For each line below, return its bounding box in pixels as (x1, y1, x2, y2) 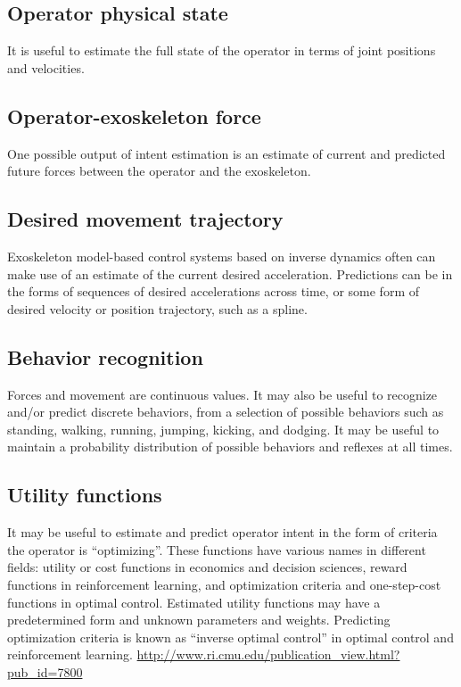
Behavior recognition (7, 343, 203, 370)
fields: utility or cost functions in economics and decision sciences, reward (7, 558, 407, 576)
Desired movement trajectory (7, 205, 284, 233)
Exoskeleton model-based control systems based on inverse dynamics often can (7, 246, 436, 265)
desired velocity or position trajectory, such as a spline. (7, 299, 308, 318)
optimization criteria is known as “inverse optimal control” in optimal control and (7, 627, 454, 646)
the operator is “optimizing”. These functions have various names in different (7, 540, 426, 559)
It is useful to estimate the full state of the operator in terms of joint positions (7, 41, 436, 60)
